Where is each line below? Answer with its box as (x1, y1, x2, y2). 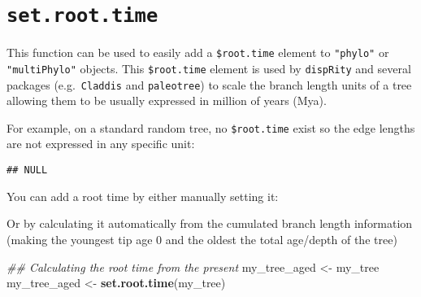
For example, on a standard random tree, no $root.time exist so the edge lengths (7, 119, 415, 136)
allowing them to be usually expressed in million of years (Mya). (7, 92, 327, 109)
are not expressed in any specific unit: (7, 135, 195, 152)
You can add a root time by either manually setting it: (7, 187, 279, 204)
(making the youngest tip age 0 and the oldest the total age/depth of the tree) (7, 230, 397, 247)
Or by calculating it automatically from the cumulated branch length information (7, 215, 413, 232)
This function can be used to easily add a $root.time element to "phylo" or (7, 44, 389, 61)
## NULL (7, 164, 48, 177)
